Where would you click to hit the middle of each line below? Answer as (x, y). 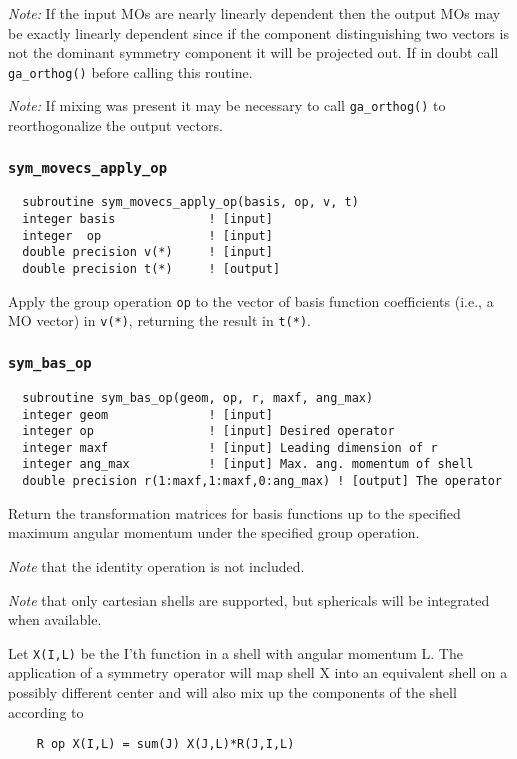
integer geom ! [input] (147, 414)
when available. (55, 619)
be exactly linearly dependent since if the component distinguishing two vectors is (258, 32)
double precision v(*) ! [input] (147, 252)
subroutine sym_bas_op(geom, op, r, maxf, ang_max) (198, 397)
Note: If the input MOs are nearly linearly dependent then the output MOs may (254, 13)
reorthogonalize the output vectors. (115, 125)
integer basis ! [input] (147, 219)
